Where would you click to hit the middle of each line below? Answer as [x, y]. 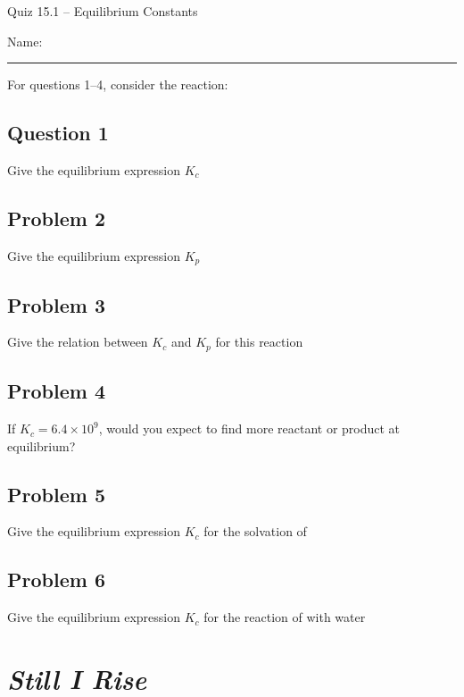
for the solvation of [255, 531]
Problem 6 [56, 579]
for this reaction [259, 342]
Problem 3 [56, 304]
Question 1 [58, 133]
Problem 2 [56, 218]
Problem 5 [56, 494]
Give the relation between [78, 342]
